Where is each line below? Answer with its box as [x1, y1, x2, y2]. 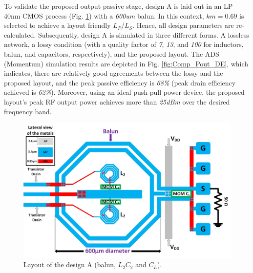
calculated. [4, 29, 36, 40]
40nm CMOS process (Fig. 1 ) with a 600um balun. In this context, [4, 10, 204, 21]
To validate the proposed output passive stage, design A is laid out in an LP [4, 1, 233, 11]
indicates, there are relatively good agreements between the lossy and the [4, 68, 223, 78]
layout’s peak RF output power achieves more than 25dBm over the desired [4, 96, 230, 106]
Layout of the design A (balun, [23, 259, 116, 270]
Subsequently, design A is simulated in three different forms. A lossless [38, 29, 249, 40]
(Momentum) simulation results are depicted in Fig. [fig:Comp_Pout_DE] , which [4, 58, 249, 68]
